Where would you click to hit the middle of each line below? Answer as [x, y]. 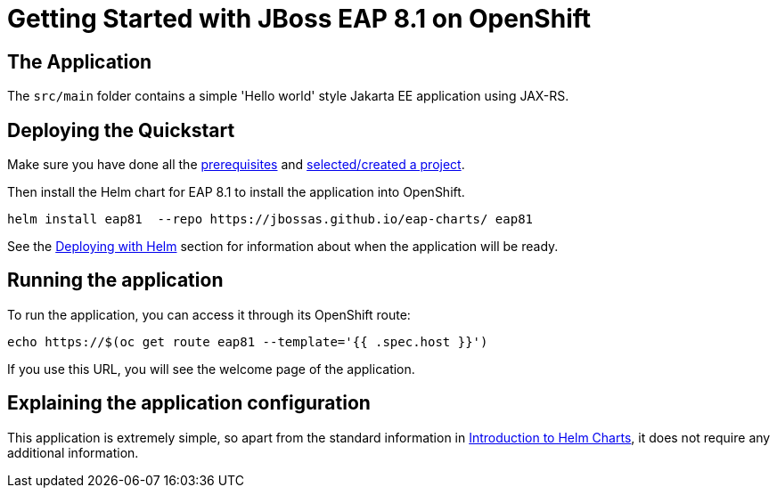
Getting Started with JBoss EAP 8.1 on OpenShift [299, 19]
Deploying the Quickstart [121, 130]
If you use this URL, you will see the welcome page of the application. [211, 369]
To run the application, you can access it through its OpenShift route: [209, 314]
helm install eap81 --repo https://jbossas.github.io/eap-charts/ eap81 [270, 219]
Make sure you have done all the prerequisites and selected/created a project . [236, 165]
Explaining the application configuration [189, 403]
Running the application [115, 280]
